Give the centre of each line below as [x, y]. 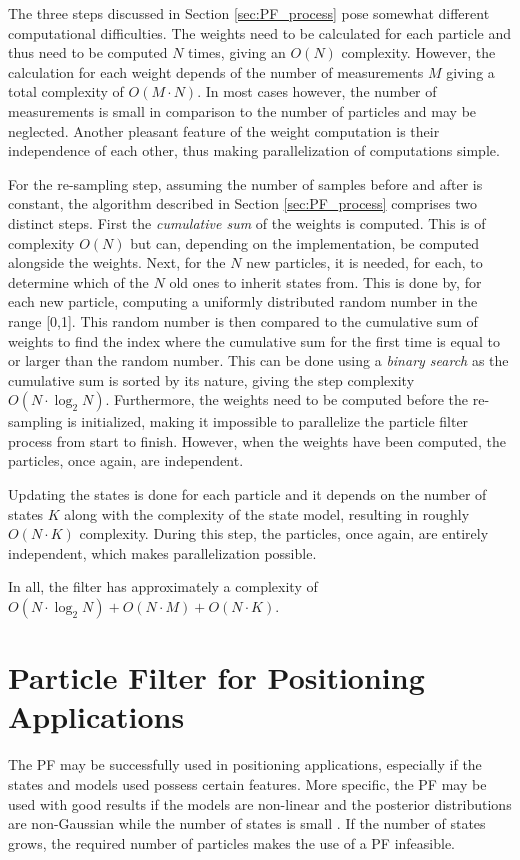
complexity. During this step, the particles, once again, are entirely [284, 533]
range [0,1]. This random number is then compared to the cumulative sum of [243, 320]
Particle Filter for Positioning [216, 677]
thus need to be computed [88, 52]
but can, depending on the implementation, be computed [305, 242]
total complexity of [66, 91]
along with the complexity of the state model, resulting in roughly [267, 513]
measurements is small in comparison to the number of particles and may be [242, 110]
